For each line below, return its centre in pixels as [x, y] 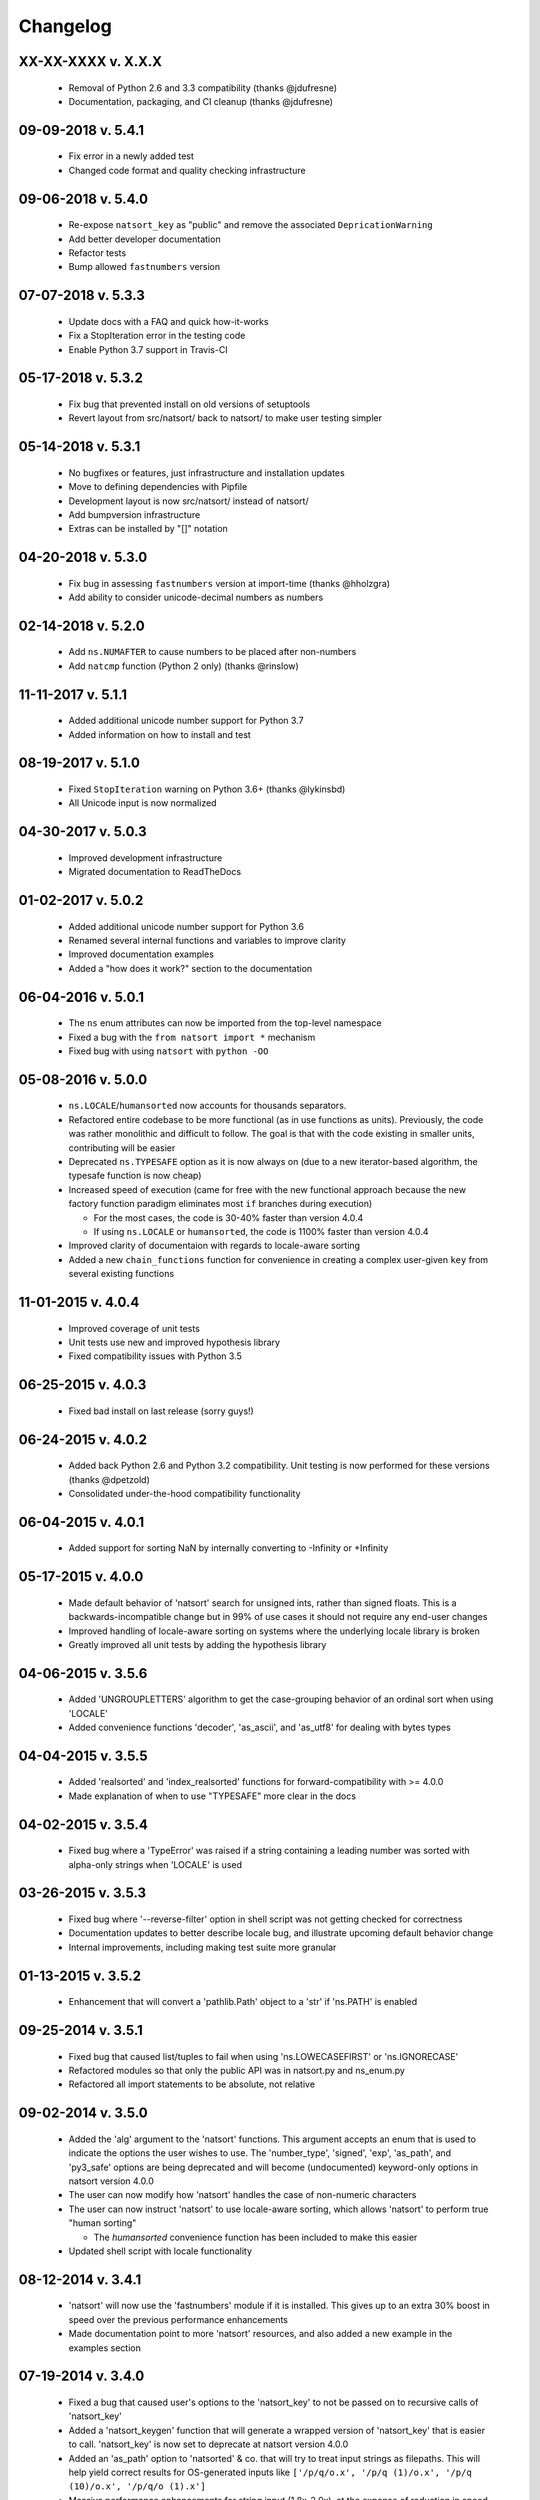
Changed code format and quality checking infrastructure [187, 170]
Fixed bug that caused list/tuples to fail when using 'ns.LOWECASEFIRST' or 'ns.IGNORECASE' [263, 2056]
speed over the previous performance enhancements [178, 2319]
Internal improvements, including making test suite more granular [202, 1947]
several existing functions [121, 1274]
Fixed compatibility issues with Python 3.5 [155, 1356]
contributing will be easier [122, 1147]
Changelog [65, 26]
